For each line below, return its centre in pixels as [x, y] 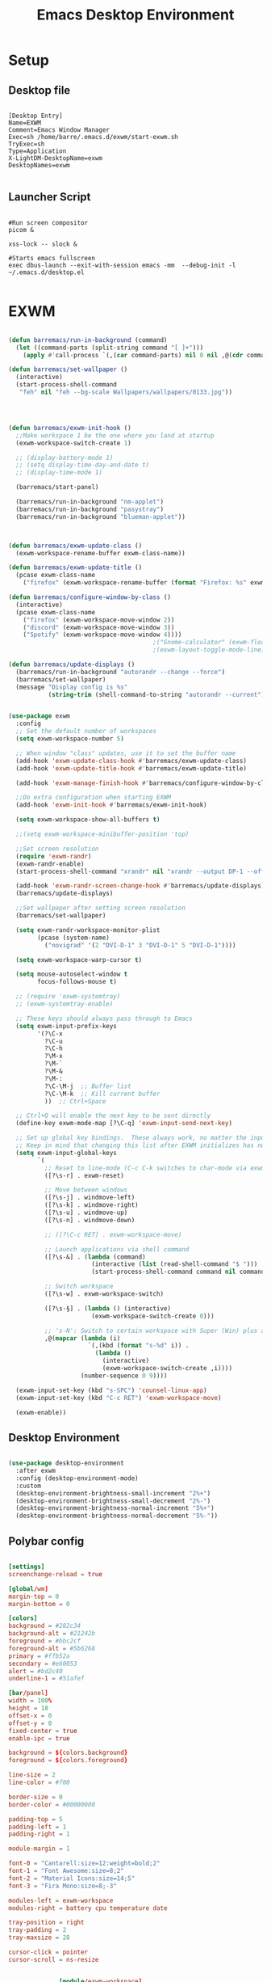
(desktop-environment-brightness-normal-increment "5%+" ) [115, 1508]
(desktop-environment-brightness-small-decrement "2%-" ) [113, 1501]
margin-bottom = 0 [39, 1604]
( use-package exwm [39, 716]
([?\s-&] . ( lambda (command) [95, 1257]
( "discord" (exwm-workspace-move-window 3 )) [99, 627]
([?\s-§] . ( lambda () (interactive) [108, 1308]
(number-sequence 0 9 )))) [124, 1376]
